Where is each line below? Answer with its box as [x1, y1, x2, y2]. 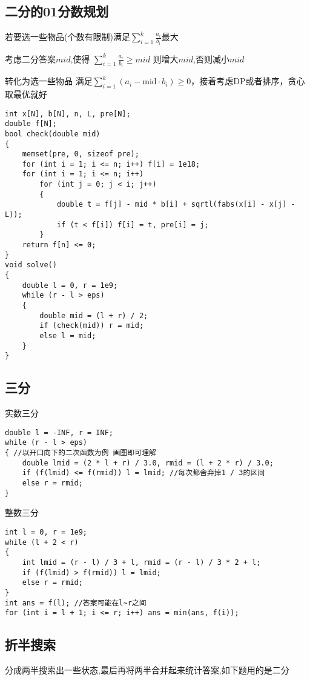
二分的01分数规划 [5, 2, 109, 21]
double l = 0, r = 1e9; [22, 281, 118, 290]
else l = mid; [39, 331, 96, 340]
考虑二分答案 [5, 52, 56, 65]
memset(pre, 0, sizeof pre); [22, 150, 139, 159]
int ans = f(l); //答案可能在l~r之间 [5, 598, 147, 607]
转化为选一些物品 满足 [5, 75, 93, 87]
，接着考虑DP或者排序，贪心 [191, 75, 305, 87]
